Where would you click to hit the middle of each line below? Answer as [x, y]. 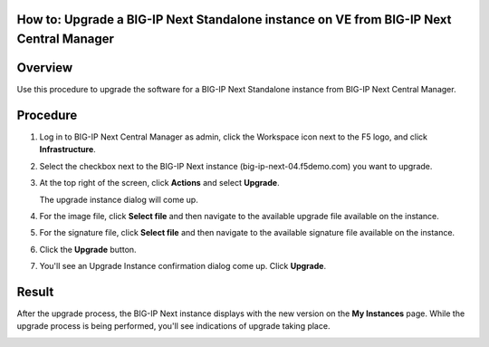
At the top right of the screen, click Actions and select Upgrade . [159, 183]
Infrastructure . [68, 149]
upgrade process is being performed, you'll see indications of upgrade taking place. [173, 326]
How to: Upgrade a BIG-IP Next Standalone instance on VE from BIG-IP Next [234, 19]
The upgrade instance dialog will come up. [119, 199]
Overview [45, 68]
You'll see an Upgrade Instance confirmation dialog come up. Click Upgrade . [182, 266]
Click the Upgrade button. [88, 249]
